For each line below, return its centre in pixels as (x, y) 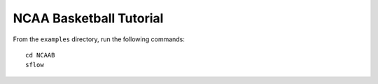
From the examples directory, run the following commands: (99, 39)
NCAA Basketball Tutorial (88, 18)
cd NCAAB (40, 55)
